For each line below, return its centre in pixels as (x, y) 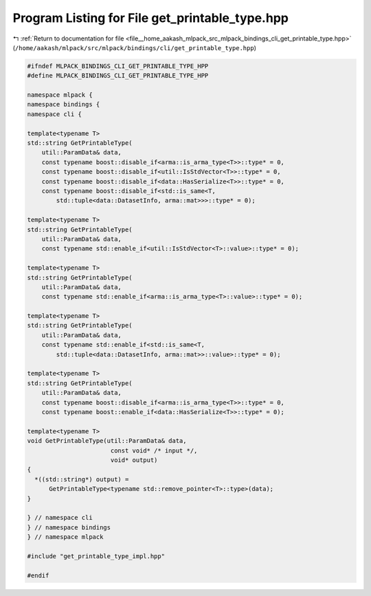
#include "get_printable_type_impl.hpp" (96, 556)
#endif (38, 575)
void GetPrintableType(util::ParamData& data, (107, 441)
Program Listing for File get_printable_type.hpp (150, 18)
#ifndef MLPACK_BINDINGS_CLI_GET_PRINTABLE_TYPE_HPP (118, 66)
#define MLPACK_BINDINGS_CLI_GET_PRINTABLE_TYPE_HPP (118, 76)
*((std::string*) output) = (82, 479)
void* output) (134, 460)
